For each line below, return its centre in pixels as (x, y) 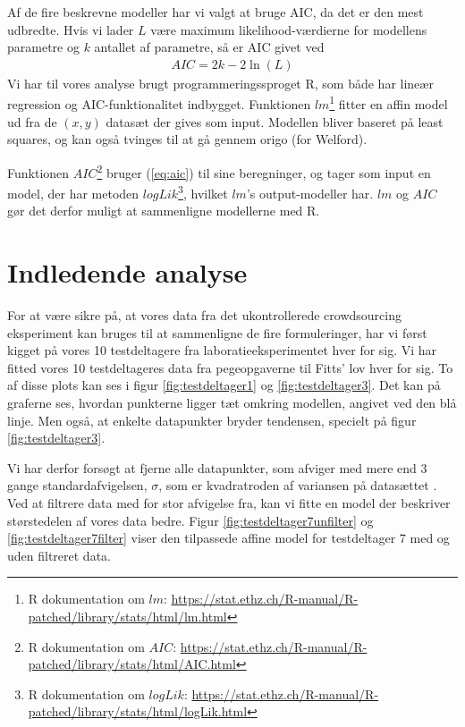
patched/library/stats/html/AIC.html (132, 664)
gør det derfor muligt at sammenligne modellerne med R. (164, 211)
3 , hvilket (203, 192)
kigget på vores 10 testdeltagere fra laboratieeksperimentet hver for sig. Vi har (222, 350)
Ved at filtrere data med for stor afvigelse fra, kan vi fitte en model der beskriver (229, 503)
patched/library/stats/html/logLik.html (138, 711)
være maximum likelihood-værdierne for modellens (289, 29)
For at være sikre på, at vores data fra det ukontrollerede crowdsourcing (204, 315)
